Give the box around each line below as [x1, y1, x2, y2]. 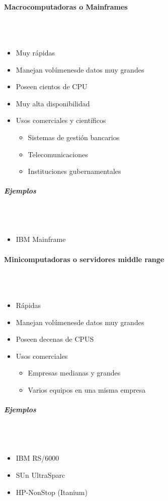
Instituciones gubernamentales [28, 166, 121, 176]
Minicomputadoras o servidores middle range [4, 254, 164, 264]
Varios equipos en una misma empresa [28, 385, 146, 395]
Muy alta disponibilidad [16, 98, 90, 108]
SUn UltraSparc [16, 469, 65, 480]
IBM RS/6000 [16, 453, 59, 463]
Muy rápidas [16, 47, 55, 57]
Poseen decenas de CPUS [16, 334, 94, 344]
